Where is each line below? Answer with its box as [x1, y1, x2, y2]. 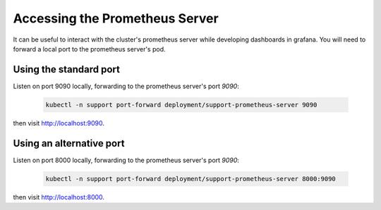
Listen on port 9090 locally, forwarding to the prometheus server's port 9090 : [13, 82, 239, 90]
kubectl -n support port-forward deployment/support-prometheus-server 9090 [45, 101, 317, 109]
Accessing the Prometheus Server [13, 11, 219, 26]
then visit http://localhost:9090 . [13, 118, 105, 127]
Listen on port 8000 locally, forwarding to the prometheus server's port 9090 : [13, 156, 240, 164]
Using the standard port [13, 63, 120, 75]
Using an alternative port [13, 137, 125, 149]
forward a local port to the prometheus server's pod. [13, 44, 166, 53]
